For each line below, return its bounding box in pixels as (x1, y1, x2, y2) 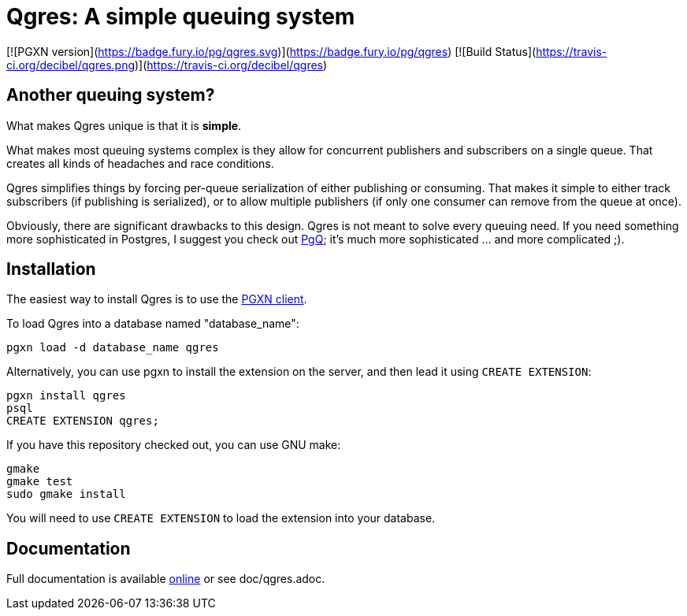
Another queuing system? (6, 85, 215, 106)
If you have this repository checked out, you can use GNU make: (6, 438, 341, 452)
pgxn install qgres (6, 389, 126, 403)
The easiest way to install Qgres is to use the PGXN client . (6, 292, 307, 306)
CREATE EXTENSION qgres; (6, 414, 159, 428)
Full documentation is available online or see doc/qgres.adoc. (6, 572, 325, 586)
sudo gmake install (6, 488, 126, 501)
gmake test (6, 475, 73, 488)
